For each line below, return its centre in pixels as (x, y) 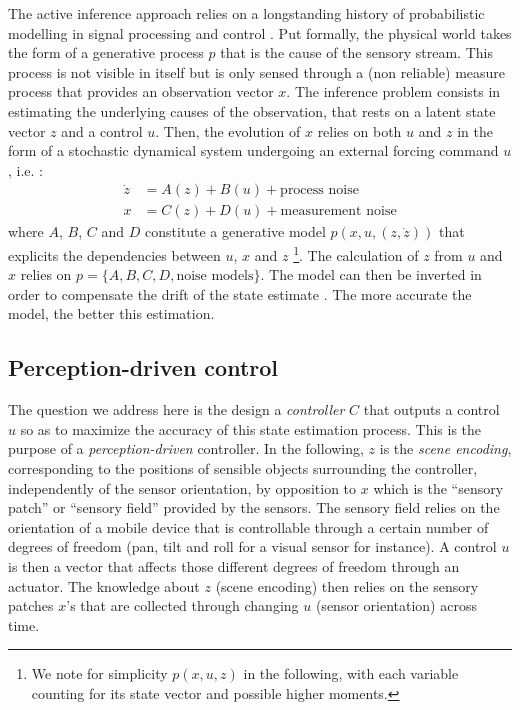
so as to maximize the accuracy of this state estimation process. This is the (251, 428)
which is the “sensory (438, 487)
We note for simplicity (99, 673)
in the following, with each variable (351, 673)
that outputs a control (431, 409)
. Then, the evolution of (228, 130)
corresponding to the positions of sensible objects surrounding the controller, (243, 468)
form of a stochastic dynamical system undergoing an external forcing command (253, 150)
